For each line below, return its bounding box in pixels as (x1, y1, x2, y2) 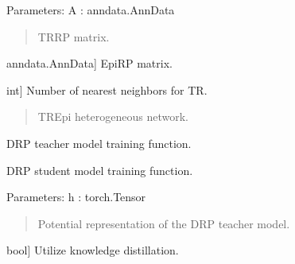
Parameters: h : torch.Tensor (6, 188, 146, 205)
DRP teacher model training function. (6, 134, 192, 151)
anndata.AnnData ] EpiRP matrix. (6, 55, 173, 72)
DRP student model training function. (6, 161, 193, 178)
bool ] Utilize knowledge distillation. (6, 242, 179, 258)
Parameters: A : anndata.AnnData (6, 2, 175, 17)
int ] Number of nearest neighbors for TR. (6, 81, 208, 98)
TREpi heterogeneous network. (37, 108, 188, 125)
